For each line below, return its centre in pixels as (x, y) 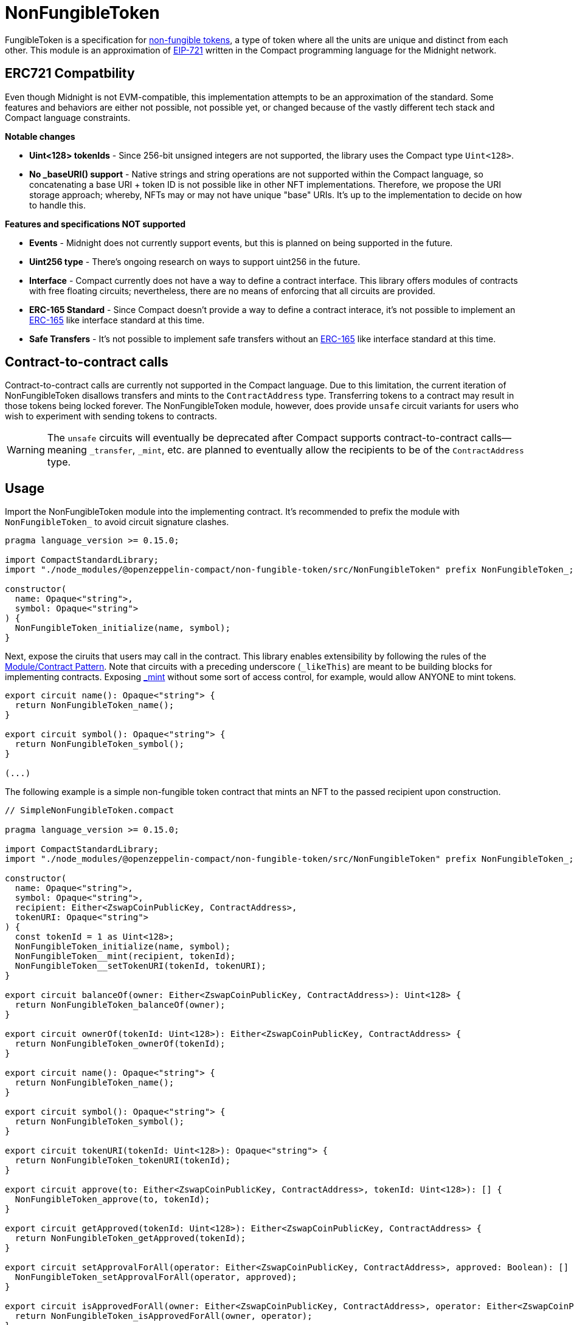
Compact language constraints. (68, 117)
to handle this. (57, 205)
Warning (26, 450)
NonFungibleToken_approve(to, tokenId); (112, 1199)
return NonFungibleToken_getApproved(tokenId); (130, 1238)
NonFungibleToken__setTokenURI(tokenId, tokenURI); (140, 966)
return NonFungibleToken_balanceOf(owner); (120, 1005)
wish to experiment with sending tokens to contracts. (111, 416)
